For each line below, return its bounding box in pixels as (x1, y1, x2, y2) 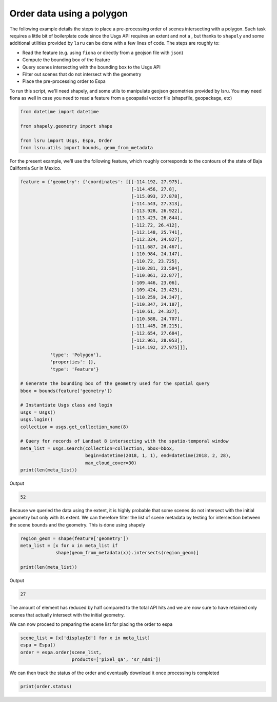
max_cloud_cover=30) (85, 460, 137, 466)
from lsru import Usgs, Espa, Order (20, 137, 113, 144)
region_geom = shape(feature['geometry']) (20, 535, 129, 541)
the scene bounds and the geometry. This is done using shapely (9, 521, 146, 528)
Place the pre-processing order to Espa (22, 78, 106, 84)
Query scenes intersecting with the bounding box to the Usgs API (22, 64, 161, 70)
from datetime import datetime (20, 109, 100, 115)
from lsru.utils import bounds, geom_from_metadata (20, 145, 153, 150)
